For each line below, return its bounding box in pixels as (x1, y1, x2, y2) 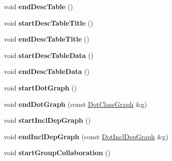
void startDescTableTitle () (4, 17, 93, 28)
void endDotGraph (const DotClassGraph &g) (4, 99, 147, 109)
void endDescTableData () (4, 66, 90, 76)
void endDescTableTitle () (4, 34, 89, 44)
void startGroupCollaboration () (4, 147, 111, 158)
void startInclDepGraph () (4, 115, 91, 125)
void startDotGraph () (4, 82, 77, 92)
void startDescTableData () (4, 50, 94, 60)
